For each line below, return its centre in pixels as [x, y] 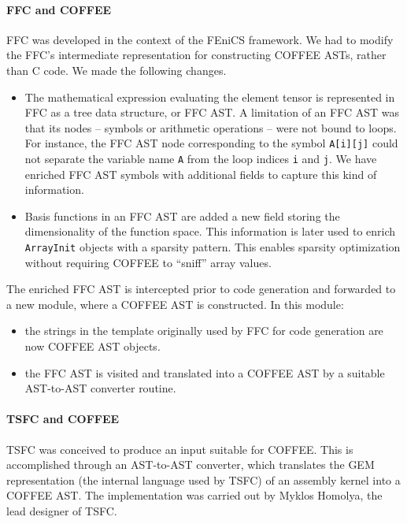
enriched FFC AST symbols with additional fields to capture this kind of [201, 174]
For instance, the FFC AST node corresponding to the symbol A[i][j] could [211, 143]
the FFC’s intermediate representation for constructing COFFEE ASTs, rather [196, 55]
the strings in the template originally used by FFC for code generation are [204, 331]
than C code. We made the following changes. [117, 70]
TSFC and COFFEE [63, 419]
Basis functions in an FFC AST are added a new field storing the [182, 216]
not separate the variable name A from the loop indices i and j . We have [201, 159]
